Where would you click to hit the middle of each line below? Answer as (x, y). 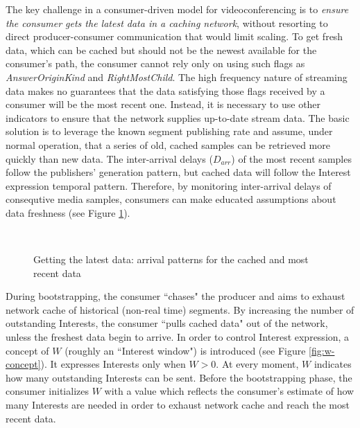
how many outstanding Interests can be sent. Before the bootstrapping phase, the (179, 377)
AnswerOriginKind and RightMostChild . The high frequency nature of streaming (177, 77)
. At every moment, (257, 364)
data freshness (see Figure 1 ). (68, 212)
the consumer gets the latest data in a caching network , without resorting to (167, 23)
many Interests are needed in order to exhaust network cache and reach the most (178, 405)
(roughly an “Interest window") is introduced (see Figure (185, 350)
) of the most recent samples (291, 158)
